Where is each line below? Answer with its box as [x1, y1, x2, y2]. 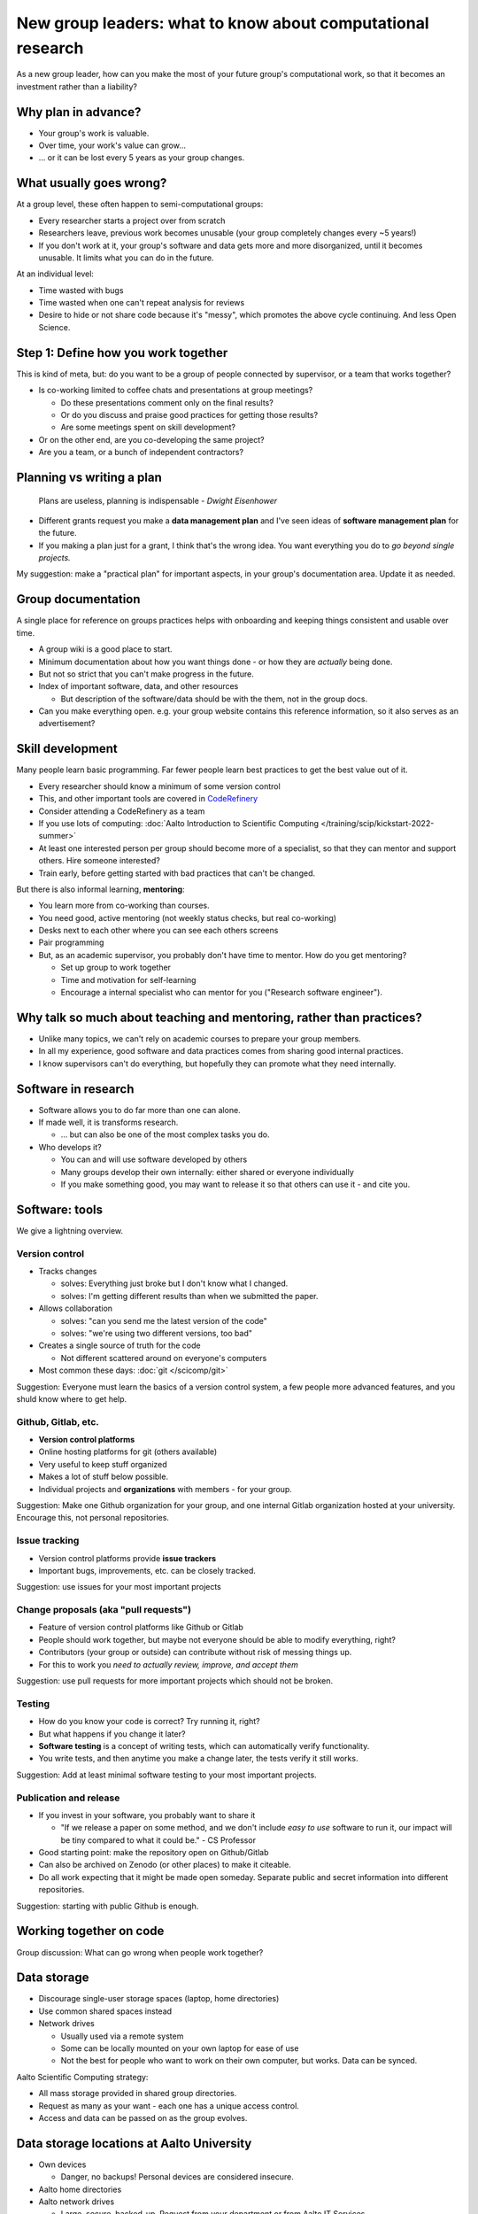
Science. [38, 321, 71, 332]
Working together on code [16, 1924, 165, 1939]
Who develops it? [38, 1142, 102, 1152]
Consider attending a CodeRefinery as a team [38, 806, 205, 817]
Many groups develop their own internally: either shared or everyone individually [60, 1166, 354, 1177]
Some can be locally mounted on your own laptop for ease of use [60, 2042, 299, 2054]
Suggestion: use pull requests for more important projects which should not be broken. [16, 1676, 334, 1686]
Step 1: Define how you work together [16, 345, 228, 360]
